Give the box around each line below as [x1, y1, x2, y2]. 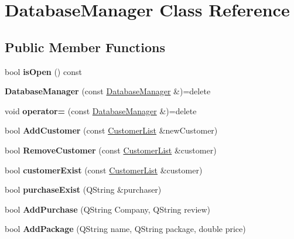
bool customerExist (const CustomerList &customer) [5, 163, 203, 176]
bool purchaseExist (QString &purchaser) [5, 183, 162, 196]
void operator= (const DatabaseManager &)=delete [5, 104, 197, 117]
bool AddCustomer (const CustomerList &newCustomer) [5, 124, 218, 136]
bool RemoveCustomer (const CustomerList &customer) [5, 144, 217, 156]
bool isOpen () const [5, 65, 82, 77]
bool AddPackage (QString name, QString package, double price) [5, 223, 246, 235]
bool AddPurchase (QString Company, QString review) [5, 203, 211, 215]
